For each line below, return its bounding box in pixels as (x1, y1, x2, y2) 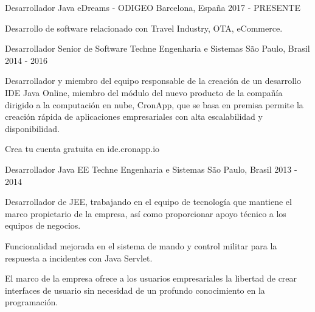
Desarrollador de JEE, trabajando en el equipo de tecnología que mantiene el (5, 195, 292, 208)
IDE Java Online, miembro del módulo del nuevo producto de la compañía (5, 86, 283, 99)
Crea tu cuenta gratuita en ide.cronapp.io (5, 142, 160, 155)
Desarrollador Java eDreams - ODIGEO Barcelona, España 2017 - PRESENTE (5, 1, 300, 13)
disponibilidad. (5, 122, 60, 134)
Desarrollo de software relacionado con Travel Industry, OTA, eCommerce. (5, 21, 283, 34)
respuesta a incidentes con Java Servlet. (5, 251, 153, 264)
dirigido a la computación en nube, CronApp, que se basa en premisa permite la (5, 98, 303, 111)
